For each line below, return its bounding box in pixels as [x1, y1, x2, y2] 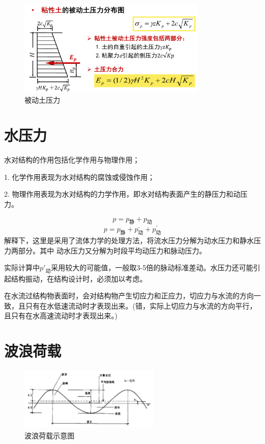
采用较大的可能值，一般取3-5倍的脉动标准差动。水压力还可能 [50, 262, 253, 273]
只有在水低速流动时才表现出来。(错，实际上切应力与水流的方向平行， [25, 300, 257, 311]
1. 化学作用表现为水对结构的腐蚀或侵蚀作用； [4, 171, 155, 182]
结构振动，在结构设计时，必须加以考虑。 [11, 273, 147, 284]
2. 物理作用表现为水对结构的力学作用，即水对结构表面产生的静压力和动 [4, 189, 241, 199]
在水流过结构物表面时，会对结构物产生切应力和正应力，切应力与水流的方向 [4, 290, 254, 301]
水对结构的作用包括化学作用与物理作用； [4, 154, 140, 165]
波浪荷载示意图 [24, 430, 74, 440]
